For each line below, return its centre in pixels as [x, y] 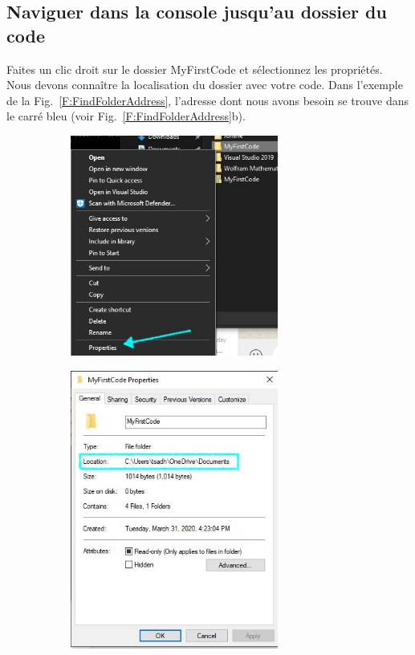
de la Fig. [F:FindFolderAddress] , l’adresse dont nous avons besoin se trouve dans [208, 100]
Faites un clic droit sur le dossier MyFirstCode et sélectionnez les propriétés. [195, 69]
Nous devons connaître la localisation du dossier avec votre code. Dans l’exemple [205, 85]
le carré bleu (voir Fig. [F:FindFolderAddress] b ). [126, 116]
